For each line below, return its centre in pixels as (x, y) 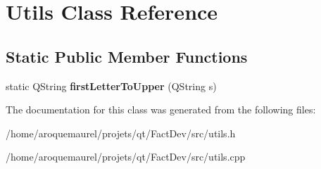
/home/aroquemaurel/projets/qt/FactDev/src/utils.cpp (126, 157)
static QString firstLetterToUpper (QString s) (111, 86)
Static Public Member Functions (127, 56)
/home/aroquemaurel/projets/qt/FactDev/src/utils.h (121, 133)
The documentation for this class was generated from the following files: (161, 109)
